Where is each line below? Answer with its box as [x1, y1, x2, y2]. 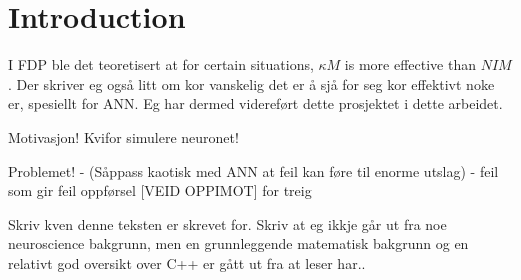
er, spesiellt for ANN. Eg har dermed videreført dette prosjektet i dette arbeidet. [8, 93, 503, 114]
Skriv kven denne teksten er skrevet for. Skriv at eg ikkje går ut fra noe [8, 213, 447, 234]
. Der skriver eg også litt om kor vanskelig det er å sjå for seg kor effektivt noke [8, 73, 495, 94]
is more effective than [344, 54, 477, 75]
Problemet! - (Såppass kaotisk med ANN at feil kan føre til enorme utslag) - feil [8, 160, 499, 181]
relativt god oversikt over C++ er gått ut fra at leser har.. [8, 252, 366, 273]
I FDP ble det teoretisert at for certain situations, [8, 54, 314, 75]
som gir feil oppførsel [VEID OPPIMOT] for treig [8, 180, 312, 201]
